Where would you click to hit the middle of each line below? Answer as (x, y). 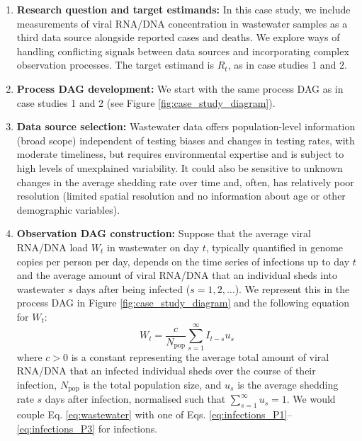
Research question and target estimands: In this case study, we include (183, 9)
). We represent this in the (292, 288)
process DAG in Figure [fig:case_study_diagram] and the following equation (183, 303)
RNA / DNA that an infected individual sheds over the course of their (166, 371)
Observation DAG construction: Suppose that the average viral (164, 233)
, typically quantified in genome (275, 247)
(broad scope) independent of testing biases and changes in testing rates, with (186, 140)
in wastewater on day (153, 247)
